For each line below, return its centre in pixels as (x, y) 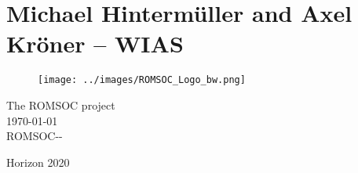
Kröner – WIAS (95, 43)
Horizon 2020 (38, 162)
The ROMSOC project (61, 105)
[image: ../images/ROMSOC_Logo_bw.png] (142, 80)
